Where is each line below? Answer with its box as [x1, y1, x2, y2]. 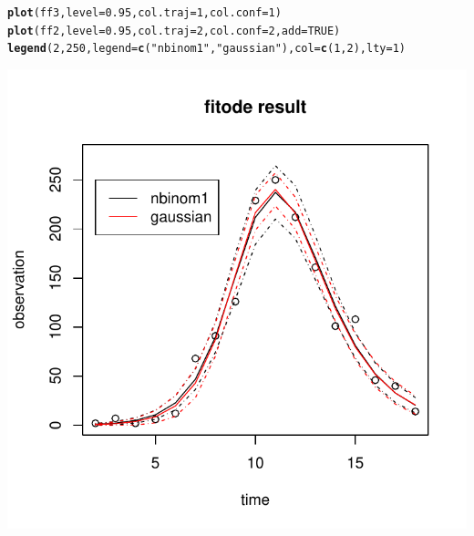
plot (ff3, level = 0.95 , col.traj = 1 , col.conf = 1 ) [7, 6, 282, 19]
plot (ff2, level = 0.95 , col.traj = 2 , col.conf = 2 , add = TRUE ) [7, 24, 341, 37]
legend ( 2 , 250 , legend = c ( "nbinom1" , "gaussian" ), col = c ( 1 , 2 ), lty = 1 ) [7, 42, 406, 56]
